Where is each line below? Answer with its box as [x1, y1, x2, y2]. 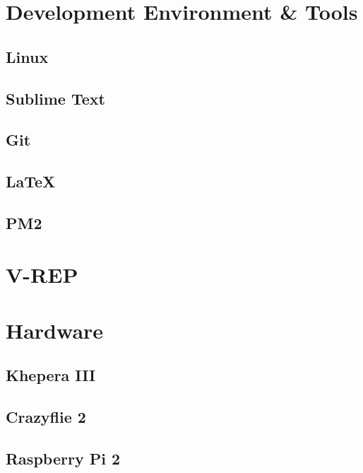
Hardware [6, 315, 104, 344]
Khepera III [6, 364, 96, 386]
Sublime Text [6, 87, 105, 109]
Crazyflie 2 [6, 406, 86, 428]
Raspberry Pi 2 [6, 447, 120, 469]
